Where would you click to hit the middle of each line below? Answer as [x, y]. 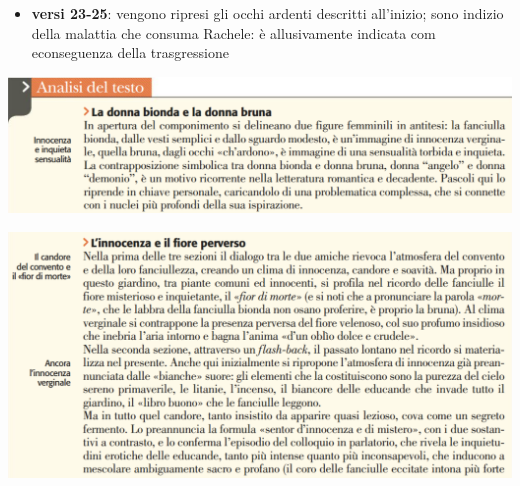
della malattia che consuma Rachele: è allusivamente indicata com [233, 32]
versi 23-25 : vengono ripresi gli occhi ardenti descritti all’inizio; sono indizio [267, 13]
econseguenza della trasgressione [130, 52]
